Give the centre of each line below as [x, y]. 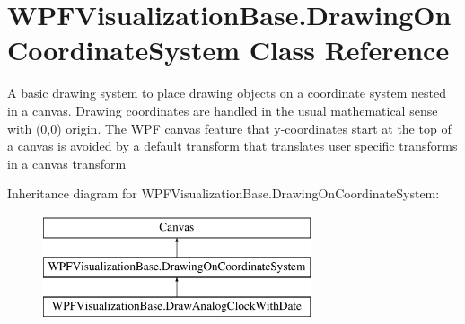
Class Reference [349, 50]
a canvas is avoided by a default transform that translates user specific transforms [232, 146]
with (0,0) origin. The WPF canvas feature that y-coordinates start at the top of [229, 128]
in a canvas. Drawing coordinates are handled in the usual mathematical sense [223, 110]
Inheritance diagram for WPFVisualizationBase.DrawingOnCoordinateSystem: [224, 193]
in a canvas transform [67, 163]
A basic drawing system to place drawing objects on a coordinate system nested [227, 93]
